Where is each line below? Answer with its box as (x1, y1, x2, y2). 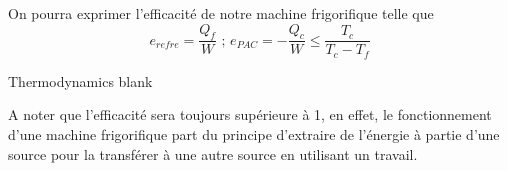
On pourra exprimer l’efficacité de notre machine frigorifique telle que (8, 3, 434, 23)
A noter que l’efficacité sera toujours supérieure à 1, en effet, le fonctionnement (8, 104, 492, 125)
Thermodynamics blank (8, 70, 153, 91)
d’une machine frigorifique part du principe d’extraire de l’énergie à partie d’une (8, 124, 500, 145)
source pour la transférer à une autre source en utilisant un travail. (8, 143, 418, 164)
